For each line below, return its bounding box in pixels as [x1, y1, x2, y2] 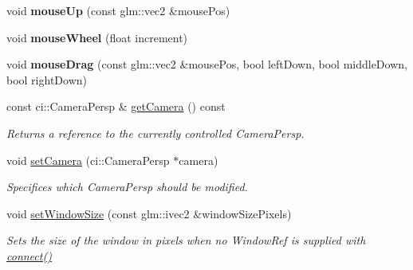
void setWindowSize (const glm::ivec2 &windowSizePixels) [6, 205, 292, 221]
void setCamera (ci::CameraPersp [6, 151, 170, 168]
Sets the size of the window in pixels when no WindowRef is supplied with [6, 232, 366, 248]
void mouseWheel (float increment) [6, 29, 188, 45]
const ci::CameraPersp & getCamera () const [6, 98, 226, 115]
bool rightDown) [6, 71, 87, 88]
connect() [6, 247, 52, 264]
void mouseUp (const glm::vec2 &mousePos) [6, 2, 230, 18]
